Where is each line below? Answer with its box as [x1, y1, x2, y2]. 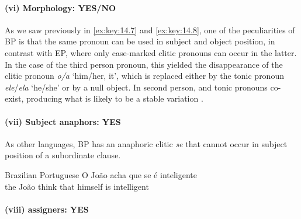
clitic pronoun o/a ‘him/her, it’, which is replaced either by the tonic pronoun [5, 69, 284, 82]
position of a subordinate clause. [5, 149, 121, 161]
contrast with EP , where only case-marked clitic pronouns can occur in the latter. [5, 46, 297, 58]
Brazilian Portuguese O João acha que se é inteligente [5, 168, 197, 180]
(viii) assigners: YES [5, 203, 89, 215]
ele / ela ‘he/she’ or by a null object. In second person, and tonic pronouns [5, 81, 268, 93]
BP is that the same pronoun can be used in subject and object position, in [5, 35, 275, 47]
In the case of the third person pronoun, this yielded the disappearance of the [5, 58, 283, 70]
